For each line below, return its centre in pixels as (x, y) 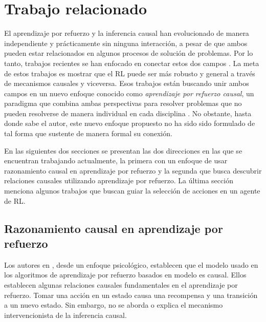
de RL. (15, 200)
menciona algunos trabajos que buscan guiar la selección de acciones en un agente (132, 191)
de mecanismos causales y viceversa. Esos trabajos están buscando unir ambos (127, 83)
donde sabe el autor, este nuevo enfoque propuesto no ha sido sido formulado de (130, 123)
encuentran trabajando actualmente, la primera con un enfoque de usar (116, 160)
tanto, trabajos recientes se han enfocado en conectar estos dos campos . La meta (132, 63)
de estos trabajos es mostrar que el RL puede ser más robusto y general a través (130, 73)
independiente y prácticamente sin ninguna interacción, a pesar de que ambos (126, 43)
